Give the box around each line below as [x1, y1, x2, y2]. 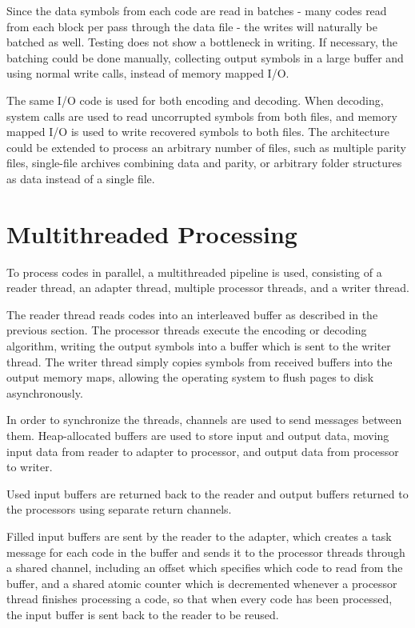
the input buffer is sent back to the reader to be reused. [6, 606, 279, 622]
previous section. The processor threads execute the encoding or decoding [6, 322, 367, 338]
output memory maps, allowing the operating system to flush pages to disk [6, 369, 374, 386]
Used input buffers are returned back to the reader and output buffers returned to [6, 485, 409, 502]
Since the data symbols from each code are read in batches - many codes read [6, 2, 387, 18]
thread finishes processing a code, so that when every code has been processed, [6, 590, 393, 607]
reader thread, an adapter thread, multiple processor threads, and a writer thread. [6, 279, 409, 296]
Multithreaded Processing [6, 217, 297, 250]
